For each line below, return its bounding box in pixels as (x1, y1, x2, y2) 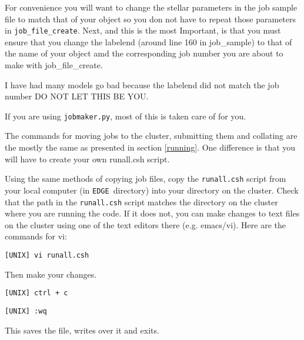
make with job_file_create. (5, 59, 103, 71)
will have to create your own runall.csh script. (5, 152, 170, 165)
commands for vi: (5, 230, 67, 242)
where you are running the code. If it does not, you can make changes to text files (5, 207, 300, 219)
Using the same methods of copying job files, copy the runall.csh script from (5, 172, 286, 185)
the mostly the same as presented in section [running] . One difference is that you (5, 141, 296, 154)
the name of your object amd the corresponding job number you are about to (5, 47, 283, 59)
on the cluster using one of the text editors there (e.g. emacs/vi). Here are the (5, 218, 286, 231)
